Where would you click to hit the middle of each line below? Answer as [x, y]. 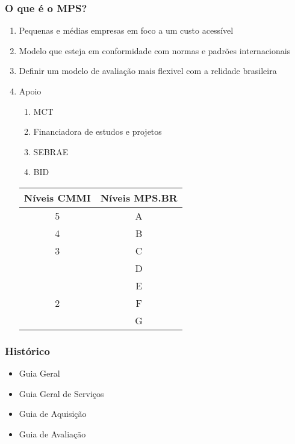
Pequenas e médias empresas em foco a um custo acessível [126, 30]
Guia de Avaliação [52, 433]
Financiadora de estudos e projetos [98, 131]
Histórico [27, 350]
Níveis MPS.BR [139, 197]
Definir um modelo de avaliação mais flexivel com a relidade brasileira [148, 71]
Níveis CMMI [57, 197]
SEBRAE [51, 151]
